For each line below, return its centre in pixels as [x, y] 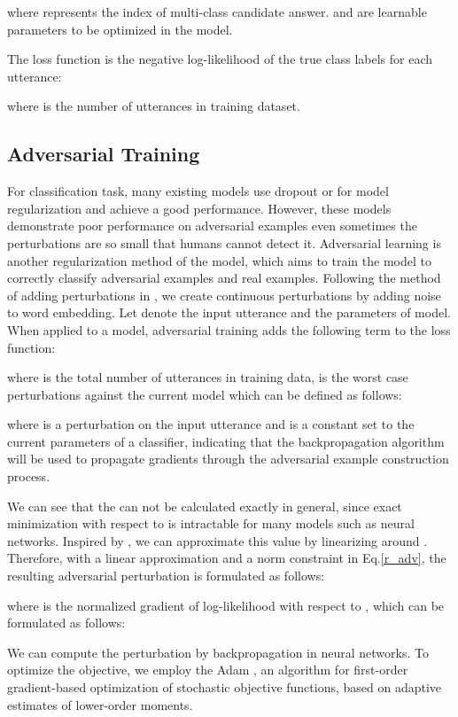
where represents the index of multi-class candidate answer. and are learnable [217, 12]
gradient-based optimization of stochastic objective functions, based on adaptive [225, 687]
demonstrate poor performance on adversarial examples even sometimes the [212, 226]
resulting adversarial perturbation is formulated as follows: [166, 576]
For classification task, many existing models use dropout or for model [198, 191]
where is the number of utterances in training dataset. [154, 106]
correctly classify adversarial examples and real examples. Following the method [224, 278]
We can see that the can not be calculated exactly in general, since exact [205, 506]
